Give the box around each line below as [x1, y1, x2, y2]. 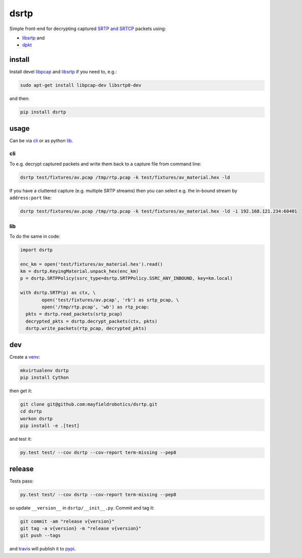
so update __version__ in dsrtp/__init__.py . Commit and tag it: [9, 504, 155, 511]
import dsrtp [20, 247, 53, 253]
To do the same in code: [9, 233, 61, 239]
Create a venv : [9, 354, 40, 360]
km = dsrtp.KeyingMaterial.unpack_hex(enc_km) [20, 269, 139, 274]
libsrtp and [22, 35, 45, 41]
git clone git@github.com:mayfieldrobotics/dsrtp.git [20, 401, 158, 407]
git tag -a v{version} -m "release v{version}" [20, 526, 141, 531]
